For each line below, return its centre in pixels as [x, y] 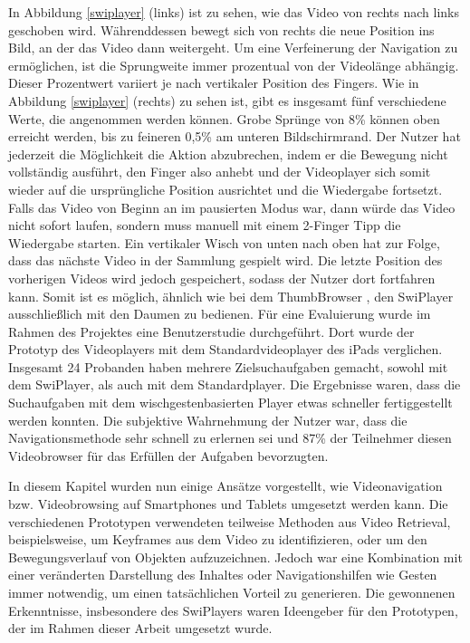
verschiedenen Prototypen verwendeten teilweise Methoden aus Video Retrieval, [230, 521]
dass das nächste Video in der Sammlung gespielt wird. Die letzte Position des [225, 260]
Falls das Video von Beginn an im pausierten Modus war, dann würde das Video [232, 207]
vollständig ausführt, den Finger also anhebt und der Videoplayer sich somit [220, 172]
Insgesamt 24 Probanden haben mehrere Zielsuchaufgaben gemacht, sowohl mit [228, 366]
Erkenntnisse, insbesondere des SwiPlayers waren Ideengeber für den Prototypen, [233, 610]
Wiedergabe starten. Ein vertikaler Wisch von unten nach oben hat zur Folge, [224, 242]
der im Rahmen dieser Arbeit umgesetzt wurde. [140, 628]
